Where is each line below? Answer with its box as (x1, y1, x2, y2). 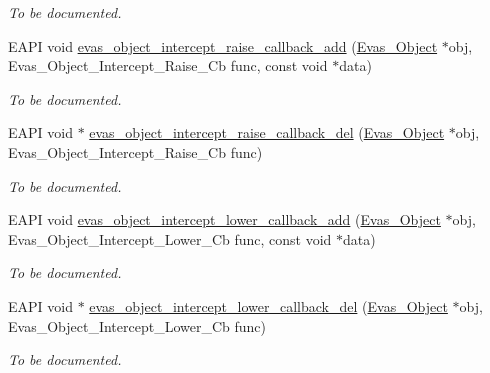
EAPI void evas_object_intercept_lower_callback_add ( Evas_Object (8, 209, 441, 230)
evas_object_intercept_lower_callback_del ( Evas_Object (89, 295, 448, 316)
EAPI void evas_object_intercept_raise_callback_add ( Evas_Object (8, 35, 438, 56)
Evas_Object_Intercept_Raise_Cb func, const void (8, 55, 328, 76)
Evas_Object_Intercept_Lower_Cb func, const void (8, 228, 332, 249)
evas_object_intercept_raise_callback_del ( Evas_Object (89, 122, 445, 143)
